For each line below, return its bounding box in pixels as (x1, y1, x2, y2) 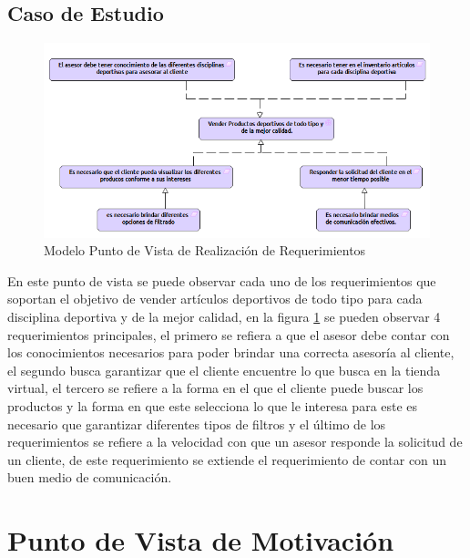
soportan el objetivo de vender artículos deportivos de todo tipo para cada (7, 289, 423, 308)
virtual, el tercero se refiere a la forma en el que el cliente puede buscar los (7, 378, 424, 398)
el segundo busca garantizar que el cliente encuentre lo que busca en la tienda (7, 360, 441, 379)
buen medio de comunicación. (7, 468, 172, 487)
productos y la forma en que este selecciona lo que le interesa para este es (7, 397, 418, 415)
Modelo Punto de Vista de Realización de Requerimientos (44, 241, 366, 260)
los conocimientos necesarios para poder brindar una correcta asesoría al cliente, (7, 343, 455, 362)
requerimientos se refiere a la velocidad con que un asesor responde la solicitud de (7, 432, 463, 451)
